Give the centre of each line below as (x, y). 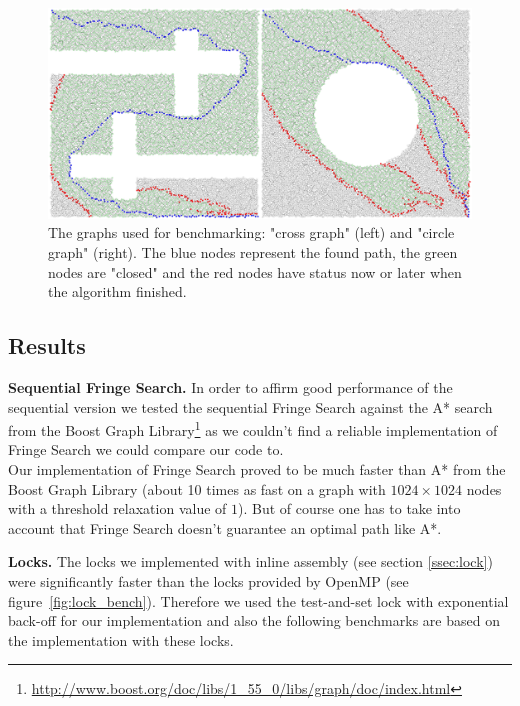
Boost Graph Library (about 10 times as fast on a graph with (197, 488)
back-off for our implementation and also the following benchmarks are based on (254, 620)
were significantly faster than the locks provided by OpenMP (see (208, 580)
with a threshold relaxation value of (117, 508)
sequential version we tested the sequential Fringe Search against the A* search (250, 406)
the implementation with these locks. (121, 639)
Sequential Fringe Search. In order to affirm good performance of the (230, 386)
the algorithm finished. (117, 291)
